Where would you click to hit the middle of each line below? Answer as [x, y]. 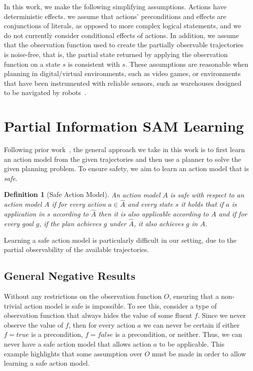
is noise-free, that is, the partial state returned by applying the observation [116, 54]
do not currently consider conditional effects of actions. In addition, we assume [121, 35]
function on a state [32, 64]
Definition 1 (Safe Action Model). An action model [82, 194]
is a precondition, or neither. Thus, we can [179, 334]
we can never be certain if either [191, 324]
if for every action [79, 204]
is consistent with [94, 64]
